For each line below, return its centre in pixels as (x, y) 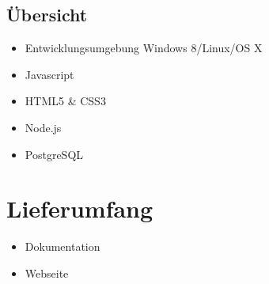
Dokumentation (63, 246)
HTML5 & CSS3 (65, 101)
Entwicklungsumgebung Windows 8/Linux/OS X (144, 48)
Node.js (43, 127)
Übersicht (47, 15)
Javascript (49, 74)
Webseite (47, 273)
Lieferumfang (80, 208)
